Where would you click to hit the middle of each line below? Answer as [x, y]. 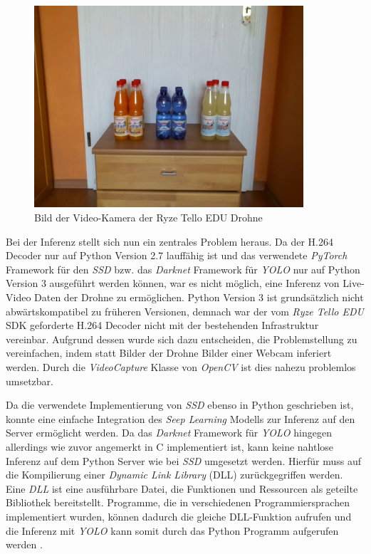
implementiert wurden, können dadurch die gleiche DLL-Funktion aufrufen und [179, 516]
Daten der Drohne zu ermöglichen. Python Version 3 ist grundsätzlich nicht [199, 297]
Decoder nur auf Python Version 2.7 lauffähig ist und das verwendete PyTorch [177, 255]
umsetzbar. [30, 381]
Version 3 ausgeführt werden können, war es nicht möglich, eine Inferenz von [173, 283]
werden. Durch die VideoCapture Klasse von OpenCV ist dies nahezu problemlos [181, 366]
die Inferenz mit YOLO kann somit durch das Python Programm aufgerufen [172, 530]
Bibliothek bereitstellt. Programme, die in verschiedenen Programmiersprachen [178, 502]
